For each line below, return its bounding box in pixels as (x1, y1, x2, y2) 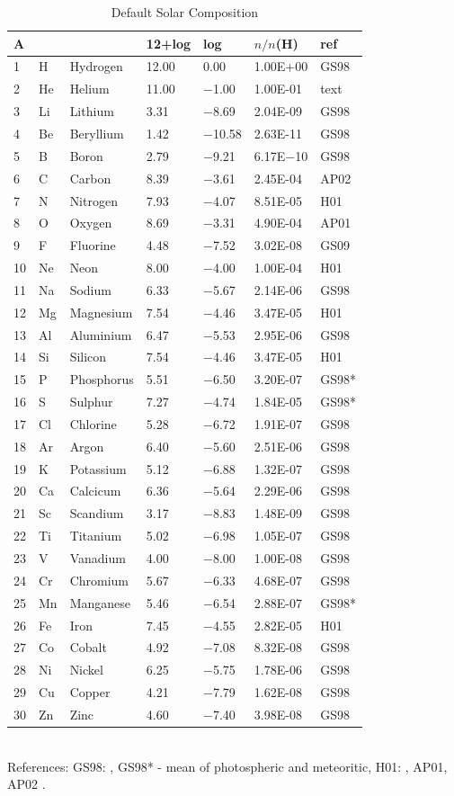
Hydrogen (69, 57, 123, 76)
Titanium (69, 526, 122, 545)
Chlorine (69, 414, 117, 433)
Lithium (69, 102, 114, 121)
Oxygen (69, 213, 112, 232)
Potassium (69, 459, 127, 478)
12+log (146, 33, 191, 52)
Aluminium (69, 325, 132, 344)
